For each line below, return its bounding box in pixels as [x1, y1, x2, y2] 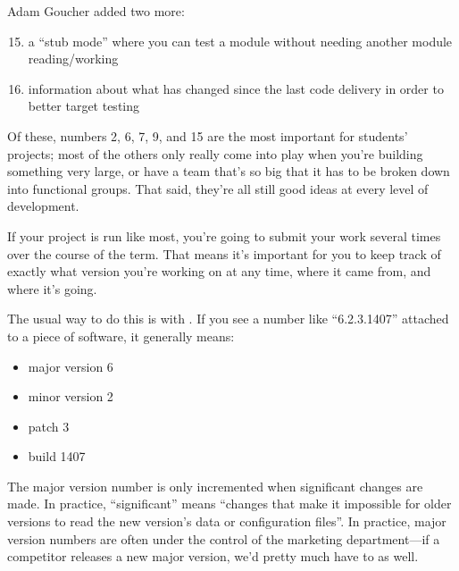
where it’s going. [7, 279, 97, 298]
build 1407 [28, 447, 86, 466]
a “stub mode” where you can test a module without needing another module [28, 31, 453, 50]
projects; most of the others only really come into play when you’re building [7, 144, 423, 163]
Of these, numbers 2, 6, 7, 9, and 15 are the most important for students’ [7, 126, 408, 145]
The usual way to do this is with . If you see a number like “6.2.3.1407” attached [7, 309, 449, 328]
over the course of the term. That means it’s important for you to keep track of [7, 244, 441, 263]
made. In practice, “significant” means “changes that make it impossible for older [7, 494, 452, 513]
